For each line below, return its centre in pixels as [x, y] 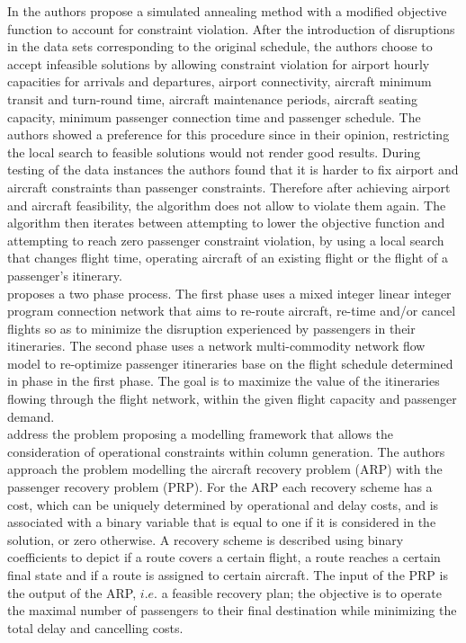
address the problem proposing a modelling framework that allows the [201, 434]
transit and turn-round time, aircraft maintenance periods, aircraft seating [212, 98]
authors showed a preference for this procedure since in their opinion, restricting [229, 134]
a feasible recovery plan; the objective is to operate [302, 592]
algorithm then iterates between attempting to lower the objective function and [226, 223]
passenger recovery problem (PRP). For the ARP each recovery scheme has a [220, 487]
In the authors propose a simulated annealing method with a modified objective [227, 11]
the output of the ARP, [72, 592]
